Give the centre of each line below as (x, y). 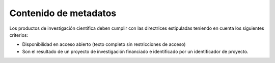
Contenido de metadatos (63, 13)
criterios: (19, 35)
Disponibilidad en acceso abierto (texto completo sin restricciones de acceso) (104, 44)
